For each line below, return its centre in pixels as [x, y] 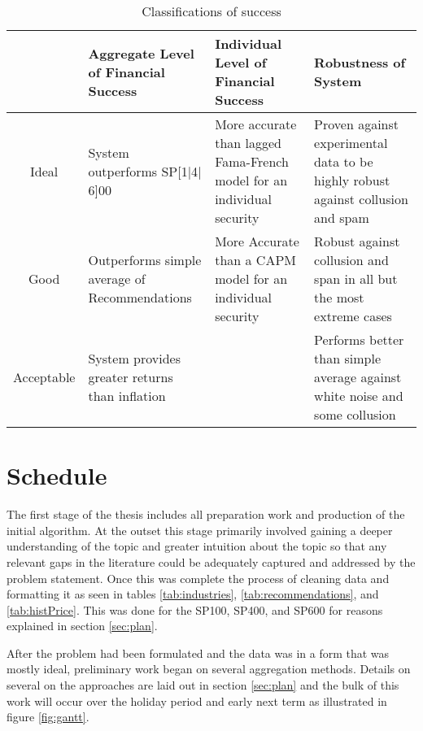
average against [358, 377]
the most [339, 297]
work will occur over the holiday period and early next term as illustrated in [197, 701]
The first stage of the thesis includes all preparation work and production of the [206, 514]
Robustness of [360, 62]
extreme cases [353, 316]
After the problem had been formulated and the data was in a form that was [198, 653]
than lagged [248, 143]
